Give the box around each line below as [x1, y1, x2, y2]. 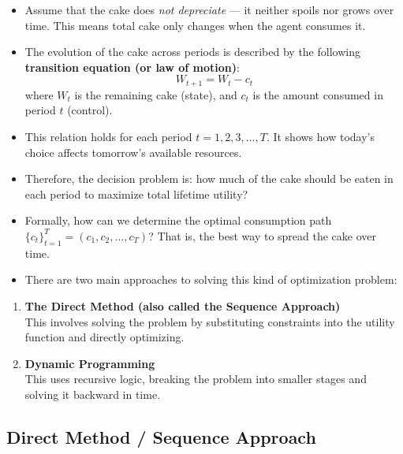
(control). [67, 102, 113, 118]
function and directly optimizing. [24, 329, 185, 345]
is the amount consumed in [252, 86, 383, 102]
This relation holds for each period [24, 128, 192, 145]
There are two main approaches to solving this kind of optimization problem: [24, 271, 397, 288]
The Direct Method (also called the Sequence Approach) [24, 297, 341, 314]
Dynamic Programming [24, 355, 155, 371]
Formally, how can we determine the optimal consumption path [24, 212, 332, 229]
